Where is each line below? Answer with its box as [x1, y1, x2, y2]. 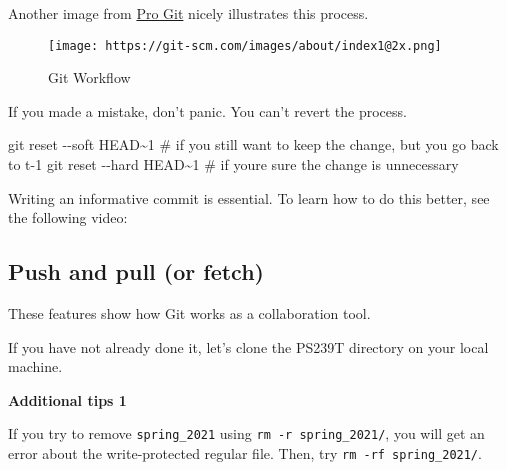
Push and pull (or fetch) [8, 256, 264, 287]
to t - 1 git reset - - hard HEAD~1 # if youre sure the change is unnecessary [8, 154, 459, 175]
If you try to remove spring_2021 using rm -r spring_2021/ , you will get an [8, 423, 485, 444]
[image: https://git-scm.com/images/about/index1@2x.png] [48, 38, 442, 53]
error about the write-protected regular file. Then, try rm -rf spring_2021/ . [8, 443, 482, 464]
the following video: [8, 207, 128, 228]
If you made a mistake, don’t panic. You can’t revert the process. [8, 100, 407, 121]
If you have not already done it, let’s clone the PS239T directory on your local [8, 336, 489, 357]
